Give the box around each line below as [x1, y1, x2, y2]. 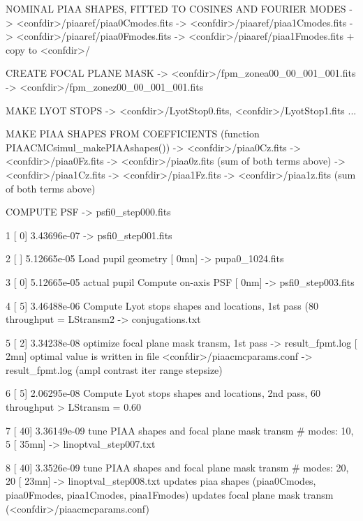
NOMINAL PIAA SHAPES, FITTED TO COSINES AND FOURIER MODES [6, 1, 346, 15]
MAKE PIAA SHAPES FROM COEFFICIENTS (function [6, 126, 260, 141]
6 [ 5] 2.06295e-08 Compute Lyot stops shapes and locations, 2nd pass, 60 [6, 386, 321, 400]
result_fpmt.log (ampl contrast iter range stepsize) [6, 362, 223, 377]
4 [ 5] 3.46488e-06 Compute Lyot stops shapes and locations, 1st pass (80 [6, 298, 318, 312]
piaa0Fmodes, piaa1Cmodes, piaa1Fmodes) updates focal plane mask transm [6, 488, 334, 502]
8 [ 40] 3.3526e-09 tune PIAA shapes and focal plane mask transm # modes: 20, [6, 460, 349, 474]
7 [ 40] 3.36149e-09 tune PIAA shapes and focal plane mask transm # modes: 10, [6, 423, 354, 437]
